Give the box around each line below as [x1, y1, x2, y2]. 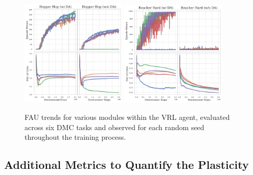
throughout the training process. [25, 132, 126, 142]
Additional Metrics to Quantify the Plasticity [4, 157, 249, 172]
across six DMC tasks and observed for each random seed [25, 121, 204, 132]
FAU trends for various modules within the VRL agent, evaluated [25, 112, 230, 122]
